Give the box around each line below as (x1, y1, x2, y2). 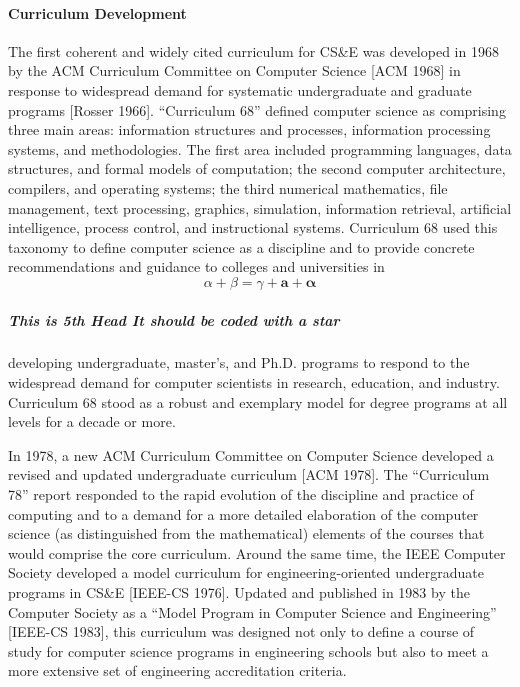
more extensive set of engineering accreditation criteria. (8, 660, 347, 681)
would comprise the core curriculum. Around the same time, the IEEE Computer (8, 542, 506, 563)
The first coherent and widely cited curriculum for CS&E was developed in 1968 (8, 40, 499, 61)
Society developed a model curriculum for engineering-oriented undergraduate (8, 562, 484, 583)
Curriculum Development (8, 2, 187, 23)
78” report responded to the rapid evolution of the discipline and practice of (8, 484, 474, 505)
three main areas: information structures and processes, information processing (8, 119, 491, 140)
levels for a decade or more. (8, 411, 176, 432)
